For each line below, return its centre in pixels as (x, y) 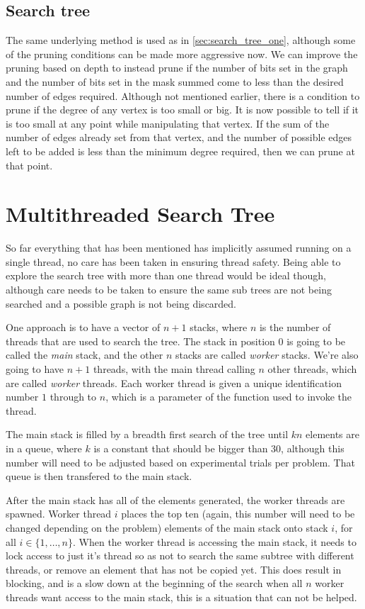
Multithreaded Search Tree (140, 214)
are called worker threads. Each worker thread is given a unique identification (174, 382)
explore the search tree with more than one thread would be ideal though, (166, 275)
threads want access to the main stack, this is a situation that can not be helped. (181, 597)
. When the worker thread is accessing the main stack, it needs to (214, 541)
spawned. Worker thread (59, 514)
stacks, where (219, 327)
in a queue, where (44, 448)
